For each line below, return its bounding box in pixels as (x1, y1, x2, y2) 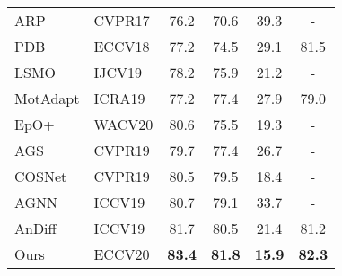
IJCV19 (93, 62, 143, 82)
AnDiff (14, 218, 57, 238)
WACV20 (93, 114, 153, 134)
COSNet (14, 166, 67, 186)
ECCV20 (93, 244, 150, 264)
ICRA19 (93, 88, 145, 108)
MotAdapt (14, 88, 80, 108)
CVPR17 (93, 10, 150, 30)
